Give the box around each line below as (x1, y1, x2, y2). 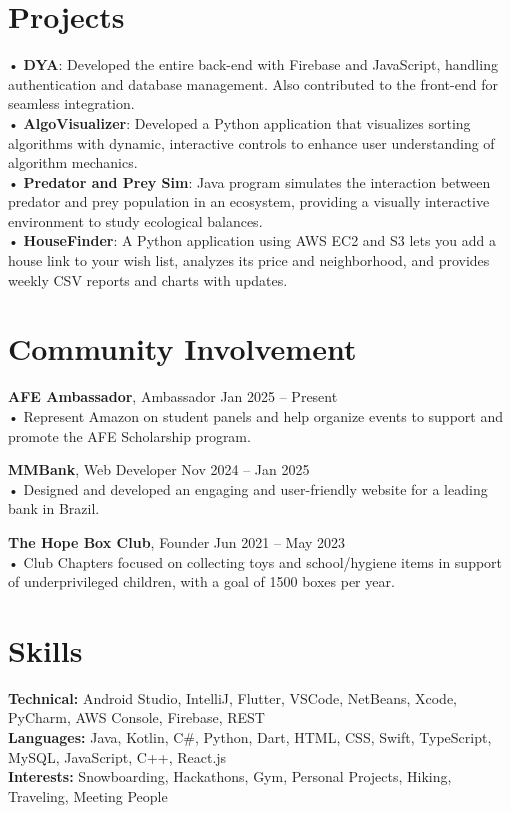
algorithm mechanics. (8, 152, 138, 173)
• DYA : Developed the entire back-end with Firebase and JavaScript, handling (8, 54, 498, 75)
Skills (8, 629, 83, 670)
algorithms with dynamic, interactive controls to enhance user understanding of (8, 132, 495, 153)
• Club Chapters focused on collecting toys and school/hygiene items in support (8, 551, 503, 572)
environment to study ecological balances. (8, 210, 263, 231)
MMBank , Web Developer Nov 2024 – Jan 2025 (8, 459, 310, 480)
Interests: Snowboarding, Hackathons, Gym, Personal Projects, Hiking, (8, 766, 452, 787)
